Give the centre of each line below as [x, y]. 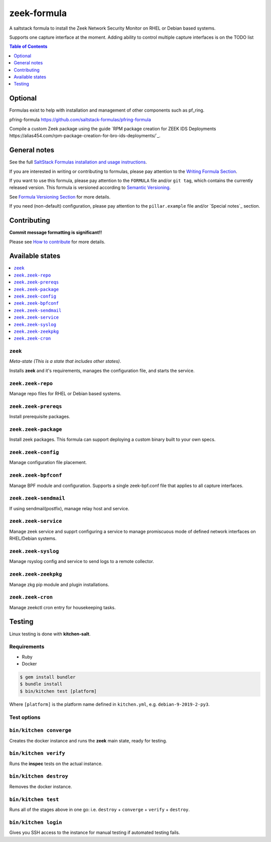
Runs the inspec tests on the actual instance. [56, 764]
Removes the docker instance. [41, 786]
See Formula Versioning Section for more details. [60, 197]
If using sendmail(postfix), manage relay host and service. [69, 508]
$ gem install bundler [48, 677]
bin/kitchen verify [37, 753]
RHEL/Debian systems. [33, 538]
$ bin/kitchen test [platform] [58, 691]
